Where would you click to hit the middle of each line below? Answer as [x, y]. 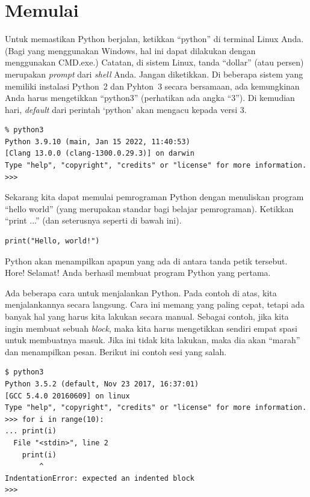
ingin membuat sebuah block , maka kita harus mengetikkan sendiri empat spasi [151, 328]
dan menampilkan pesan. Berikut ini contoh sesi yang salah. [116, 351]
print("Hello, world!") [52, 241]
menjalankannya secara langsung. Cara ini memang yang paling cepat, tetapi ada [155, 304]
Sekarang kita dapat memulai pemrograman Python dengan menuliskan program [154, 197]
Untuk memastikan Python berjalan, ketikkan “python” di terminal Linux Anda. [154, 39]
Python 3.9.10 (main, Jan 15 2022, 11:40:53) [98, 142]
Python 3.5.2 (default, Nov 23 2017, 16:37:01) [102, 384]
